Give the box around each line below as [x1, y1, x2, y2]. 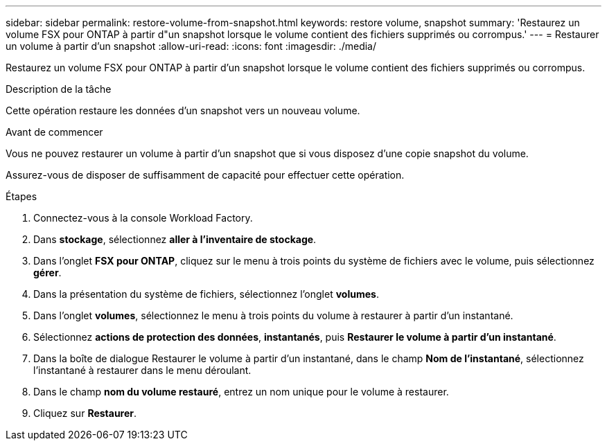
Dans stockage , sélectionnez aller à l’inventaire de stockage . [33, 233, 317, 245]
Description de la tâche [6, 83, 112, 95]
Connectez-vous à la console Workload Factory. [33, 212, 253, 224]
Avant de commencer [6, 126, 103, 138]
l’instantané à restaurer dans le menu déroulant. [33, 364, 252, 376]
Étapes [6, 190, 37, 202]
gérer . [33, 267, 62, 278]
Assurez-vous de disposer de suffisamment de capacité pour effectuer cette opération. [6, 169, 405, 181]
